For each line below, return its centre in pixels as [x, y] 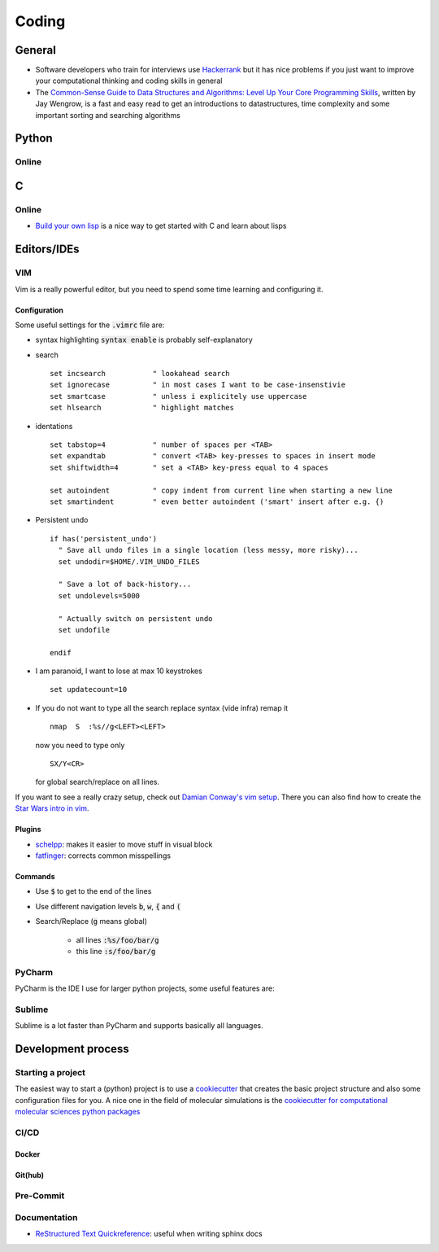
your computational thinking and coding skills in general [129, 81]
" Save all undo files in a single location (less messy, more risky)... [208, 550]
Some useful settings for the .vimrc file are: [90, 325]
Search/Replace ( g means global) [91, 921]
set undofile [84, 630]
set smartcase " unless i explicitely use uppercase [178, 396]
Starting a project [50, 1072]
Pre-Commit [40, 1196]
